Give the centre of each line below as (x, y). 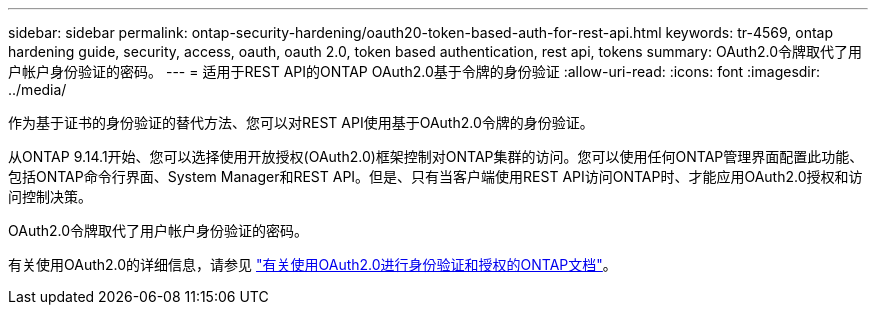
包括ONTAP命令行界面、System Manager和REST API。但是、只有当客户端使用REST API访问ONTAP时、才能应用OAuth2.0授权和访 (435, 176)
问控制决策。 (50, 196)
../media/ (37, 89)
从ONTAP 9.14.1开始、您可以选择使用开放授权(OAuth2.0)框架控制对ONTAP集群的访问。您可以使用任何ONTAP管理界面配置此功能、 (436, 156)
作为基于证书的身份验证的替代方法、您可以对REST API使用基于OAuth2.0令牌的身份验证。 (301, 122)
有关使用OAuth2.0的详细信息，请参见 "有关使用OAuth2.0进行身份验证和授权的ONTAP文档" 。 (312, 264)
